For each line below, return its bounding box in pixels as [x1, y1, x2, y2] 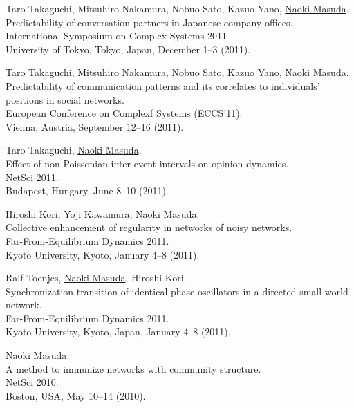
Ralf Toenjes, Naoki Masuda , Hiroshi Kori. [6, 270, 187, 285]
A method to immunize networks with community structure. [6, 361, 261, 375]
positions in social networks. [6, 92, 124, 106]
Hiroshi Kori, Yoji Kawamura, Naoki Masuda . [6, 206, 200, 221]
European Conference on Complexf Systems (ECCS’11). [6, 106, 243, 120]
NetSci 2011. [6, 169, 59, 184]
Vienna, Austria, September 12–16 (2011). [6, 119, 184, 133]
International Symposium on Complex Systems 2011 [6, 28, 227, 43]
